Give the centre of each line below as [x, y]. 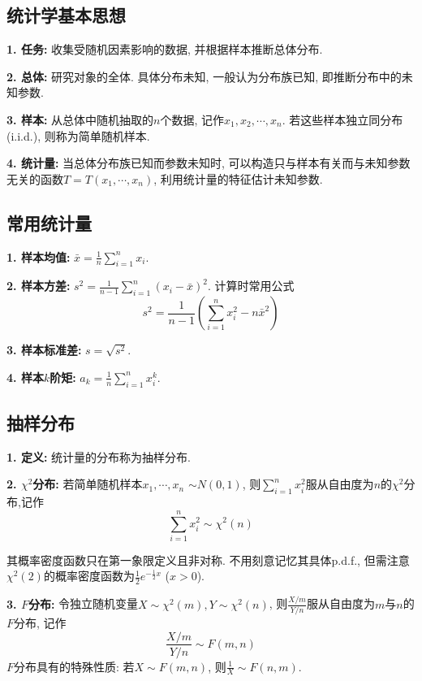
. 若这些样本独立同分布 [342, 119]
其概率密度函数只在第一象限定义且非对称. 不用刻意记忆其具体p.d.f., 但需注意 [208, 560]
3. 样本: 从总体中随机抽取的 [80, 119]
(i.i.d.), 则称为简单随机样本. [78, 135]
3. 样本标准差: [44, 350]
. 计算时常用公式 [251, 286]
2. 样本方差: [39, 286]
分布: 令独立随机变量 [83, 603]
